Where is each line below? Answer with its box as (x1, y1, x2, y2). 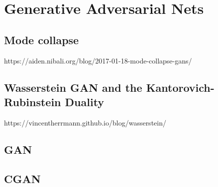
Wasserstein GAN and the (4, 79, 142, 95)
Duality (65, 94, 105, 109)
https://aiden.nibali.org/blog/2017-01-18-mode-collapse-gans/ (4, 55, 192, 65)
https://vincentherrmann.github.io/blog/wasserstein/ (4, 117, 166, 127)
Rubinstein (4, 94, 61, 109)
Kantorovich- (146, 79, 215, 95)
